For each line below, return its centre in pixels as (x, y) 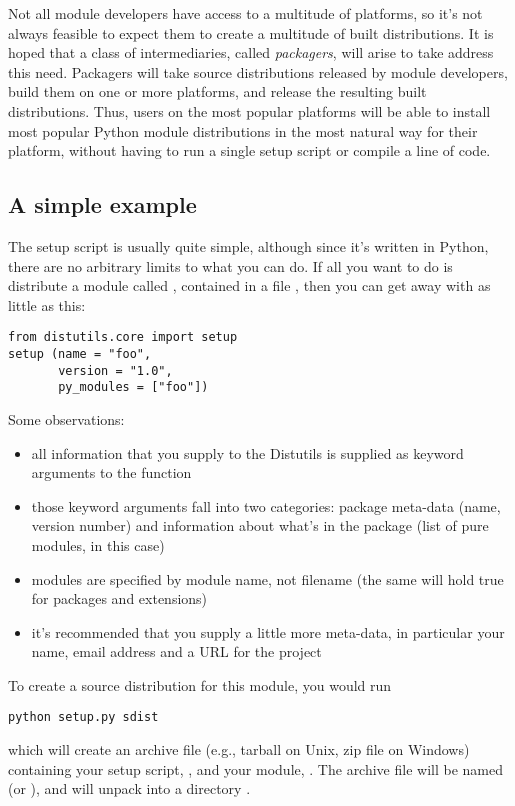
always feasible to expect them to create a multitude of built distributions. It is (251, 32)
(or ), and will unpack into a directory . (129, 788)
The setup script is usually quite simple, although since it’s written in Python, (248, 245)
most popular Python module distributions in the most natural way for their (243, 130)
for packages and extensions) (119, 598)
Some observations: (66, 418)
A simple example (102, 204)
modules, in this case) (98, 544)
